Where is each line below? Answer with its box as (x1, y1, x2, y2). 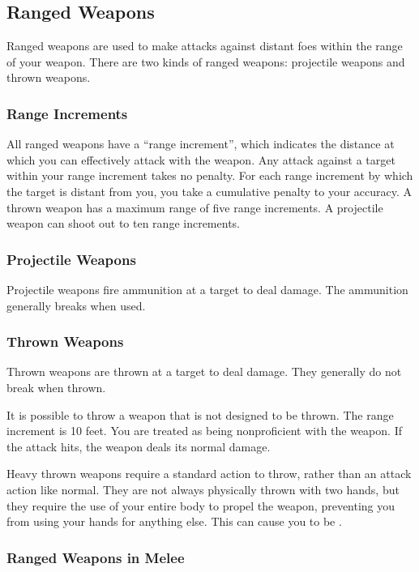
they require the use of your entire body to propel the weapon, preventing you (6, 497, 395, 514)
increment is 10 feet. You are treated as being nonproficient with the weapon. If (6, 422, 402, 439)
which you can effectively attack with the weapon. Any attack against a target (6, 151, 395, 168)
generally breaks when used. (6, 297, 146, 314)
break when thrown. (6, 378, 106, 395)
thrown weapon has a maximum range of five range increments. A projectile (6, 198, 383, 216)
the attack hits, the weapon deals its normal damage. (6, 438, 271, 455)
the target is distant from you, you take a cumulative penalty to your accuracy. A (6, 182, 413, 199)
